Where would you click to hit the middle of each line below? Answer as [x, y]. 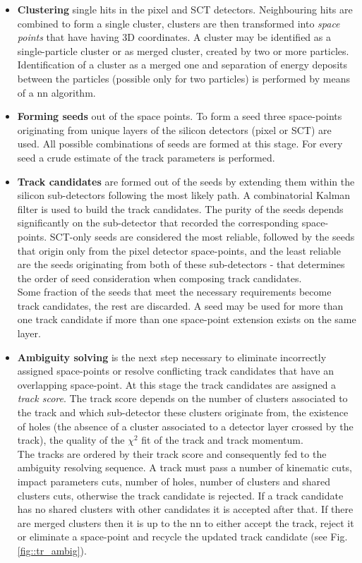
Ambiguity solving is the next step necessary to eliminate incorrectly [172, 357]
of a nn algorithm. [56, 92]
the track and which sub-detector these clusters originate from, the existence [183, 412]
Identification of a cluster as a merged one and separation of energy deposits [182, 65]
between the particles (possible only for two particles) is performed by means [183, 78]
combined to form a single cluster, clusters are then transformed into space [179, 23]
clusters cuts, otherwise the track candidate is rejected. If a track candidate [180, 495]
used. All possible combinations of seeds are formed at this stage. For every [180, 144]
